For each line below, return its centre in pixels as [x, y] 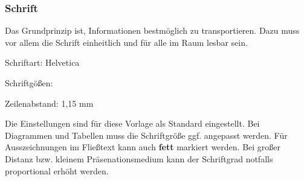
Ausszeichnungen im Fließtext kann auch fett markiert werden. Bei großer [143, 147]
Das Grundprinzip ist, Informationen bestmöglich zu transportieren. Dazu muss [152, 30]
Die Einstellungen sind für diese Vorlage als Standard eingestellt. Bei [132, 123]
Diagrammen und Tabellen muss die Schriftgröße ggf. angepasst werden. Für [146, 135]
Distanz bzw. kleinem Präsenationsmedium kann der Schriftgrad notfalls [139, 158]
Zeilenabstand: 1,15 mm [49, 103]
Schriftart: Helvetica [42, 62]
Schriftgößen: [29, 83]
